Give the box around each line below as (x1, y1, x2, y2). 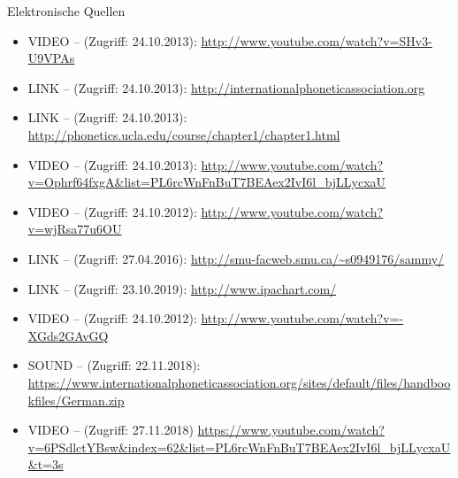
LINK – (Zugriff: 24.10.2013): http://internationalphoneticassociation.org (27, 78, 425, 96)
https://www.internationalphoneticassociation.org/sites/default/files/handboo (27, 373, 451, 391)
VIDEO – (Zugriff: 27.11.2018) (27, 420, 194, 439)
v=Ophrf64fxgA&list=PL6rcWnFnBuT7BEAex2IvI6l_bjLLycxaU (27, 173, 386, 191)
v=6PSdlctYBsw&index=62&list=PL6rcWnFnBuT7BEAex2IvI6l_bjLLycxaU (27, 437, 451, 456)
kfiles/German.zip (27, 390, 125, 409)
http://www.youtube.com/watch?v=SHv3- (201, 31, 432, 50)
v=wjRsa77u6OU (27, 220, 122, 238)
